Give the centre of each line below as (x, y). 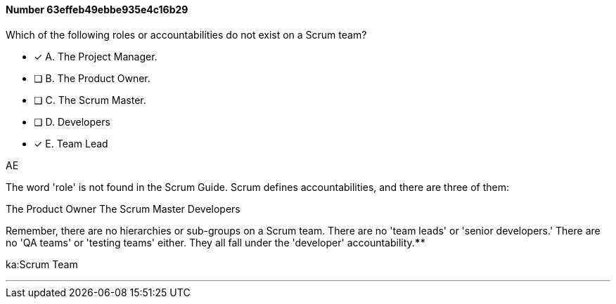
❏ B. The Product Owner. (92, 78)
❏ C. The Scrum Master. (90, 100)
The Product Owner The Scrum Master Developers (123, 209)
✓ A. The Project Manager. (96, 56)
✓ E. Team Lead (71, 143)
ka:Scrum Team (42, 264)
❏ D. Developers (72, 121)
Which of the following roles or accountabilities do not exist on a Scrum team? (186, 34)
